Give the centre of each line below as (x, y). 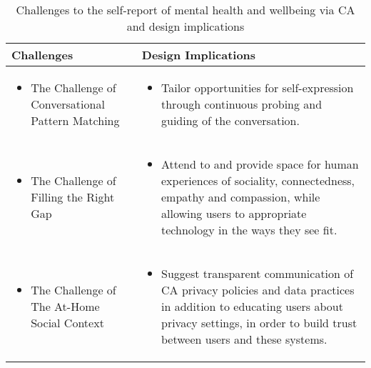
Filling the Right (73, 197)
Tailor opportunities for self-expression (258, 88)
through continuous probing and (242, 104)
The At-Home (65, 306)
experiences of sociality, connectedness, (258, 180)
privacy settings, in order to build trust (259, 323)
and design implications (185, 26)
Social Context (67, 323)
